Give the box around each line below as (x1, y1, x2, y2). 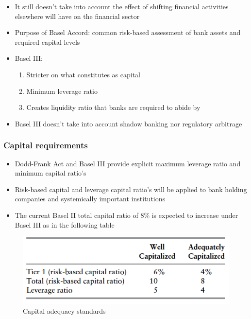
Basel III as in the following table (15, 219, 115, 230)
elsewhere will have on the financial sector (15, 11, 140, 21)
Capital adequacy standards (23, 305, 106, 316)
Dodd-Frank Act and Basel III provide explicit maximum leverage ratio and (15, 158, 241, 168)
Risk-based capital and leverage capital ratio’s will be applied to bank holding (15, 184, 247, 194)
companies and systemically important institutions (15, 194, 166, 204)
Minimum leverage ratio (26, 86, 98, 96)
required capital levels (15, 36, 80, 47)
